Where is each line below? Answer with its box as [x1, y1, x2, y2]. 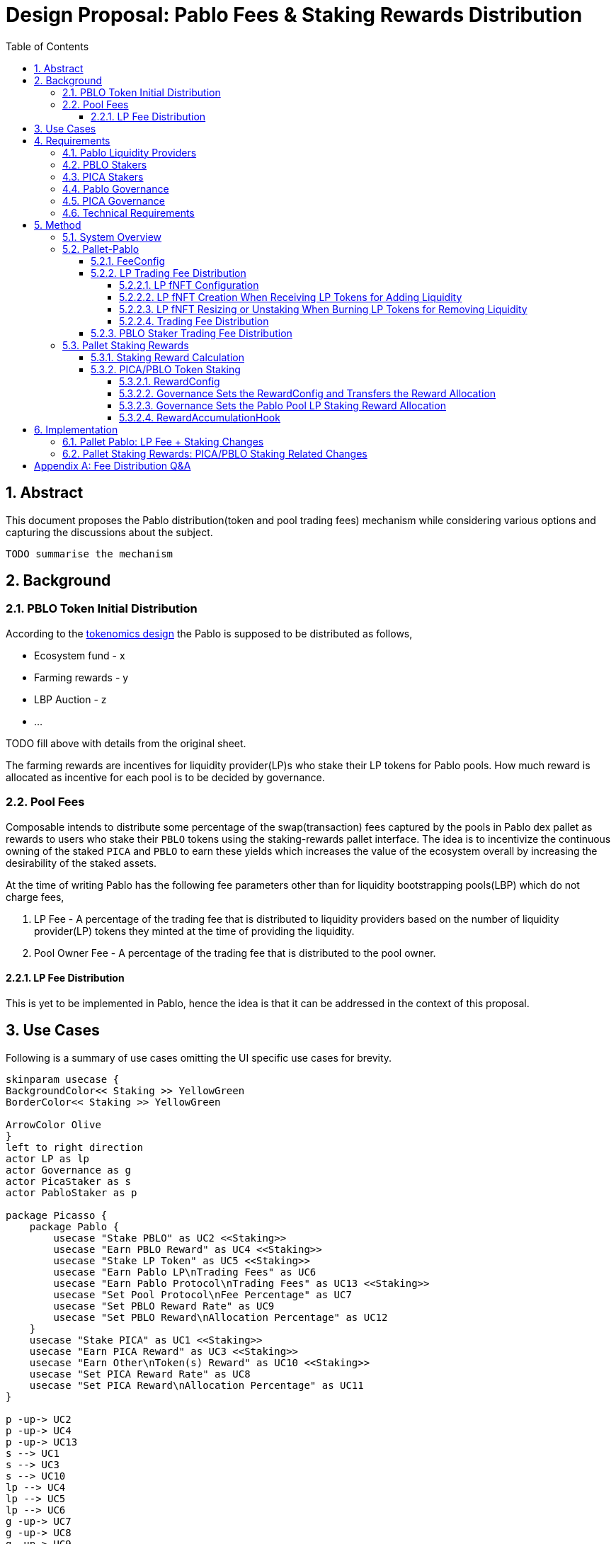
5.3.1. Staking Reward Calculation [91, 351, 244, 363]
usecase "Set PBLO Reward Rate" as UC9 [53, 1300, 275, 1312]
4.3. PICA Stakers [62, 170, 144, 183]
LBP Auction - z [34, 693, 107, 705]
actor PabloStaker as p [6, 1186, 137, 1198]
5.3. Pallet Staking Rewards [62, 339, 189, 351]
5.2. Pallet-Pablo [62, 242, 139, 255]
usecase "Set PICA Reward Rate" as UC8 [29, 1368, 251, 1380]
